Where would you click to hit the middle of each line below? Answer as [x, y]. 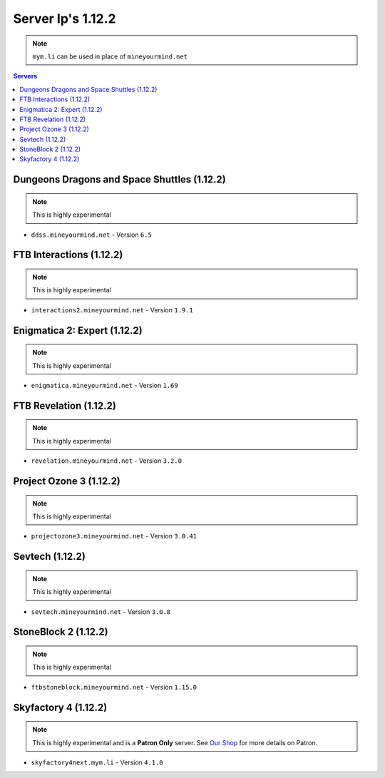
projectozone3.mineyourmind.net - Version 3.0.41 [114, 536]
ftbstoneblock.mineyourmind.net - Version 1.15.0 [114, 687]
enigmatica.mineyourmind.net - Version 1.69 [104, 386]
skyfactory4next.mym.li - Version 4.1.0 [97, 762]
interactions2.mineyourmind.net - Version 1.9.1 [112, 309]
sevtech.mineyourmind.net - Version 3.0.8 [101, 611]
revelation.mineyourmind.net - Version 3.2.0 [106, 461]
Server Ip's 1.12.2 [65, 19]
